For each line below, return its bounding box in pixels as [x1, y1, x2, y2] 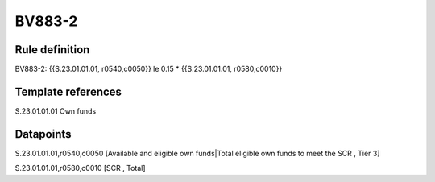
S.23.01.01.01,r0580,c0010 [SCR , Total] [14, 163, 146, 173]
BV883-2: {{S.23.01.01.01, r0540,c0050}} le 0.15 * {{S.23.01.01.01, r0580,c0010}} [14, 64, 283, 74]
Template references [14, 85, 122, 98]
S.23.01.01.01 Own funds [14, 105, 97, 116]
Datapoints [14, 127, 72, 141]
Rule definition [14, 43, 90, 56]
